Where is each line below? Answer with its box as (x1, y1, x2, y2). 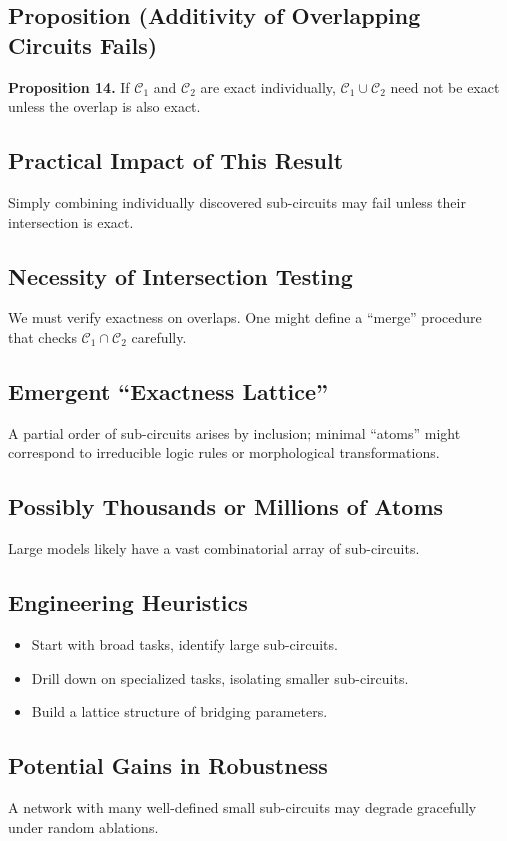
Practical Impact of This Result (8, 145, 344, 176)
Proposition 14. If (8, 76, 130, 97)
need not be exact (390, 76, 500, 97)
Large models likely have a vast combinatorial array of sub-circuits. (8, 538, 420, 559)
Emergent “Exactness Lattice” (8, 375, 328, 406)
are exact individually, (200, 76, 336, 97)
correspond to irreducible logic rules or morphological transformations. (8, 442, 440, 463)
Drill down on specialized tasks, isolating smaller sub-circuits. (31, 667, 409, 688)
